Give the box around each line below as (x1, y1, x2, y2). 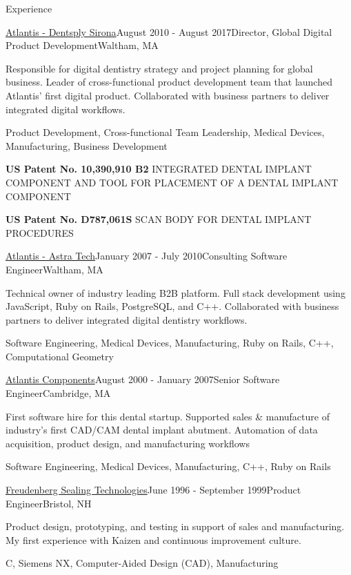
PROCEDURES (6, 225, 74, 240)
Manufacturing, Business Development (6, 138, 168, 153)
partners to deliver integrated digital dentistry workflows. (6, 312, 248, 327)
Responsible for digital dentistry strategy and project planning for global (6, 61, 313, 75)
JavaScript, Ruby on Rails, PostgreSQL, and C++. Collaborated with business (6, 299, 339, 313)
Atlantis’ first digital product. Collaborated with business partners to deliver (6, 88, 330, 102)
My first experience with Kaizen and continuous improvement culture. (6, 532, 301, 547)
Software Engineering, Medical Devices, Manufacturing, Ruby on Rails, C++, (6, 335, 334, 350)
